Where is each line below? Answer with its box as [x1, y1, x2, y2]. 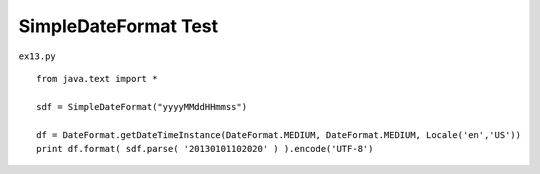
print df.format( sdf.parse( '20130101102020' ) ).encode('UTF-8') [36, 143, 374, 154]
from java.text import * [36, 73, 158, 84]
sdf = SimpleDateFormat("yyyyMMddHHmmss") [36, 101, 248, 112]
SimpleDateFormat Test [18, 15, 219, 37]
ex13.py [18, 50, 57, 62]
